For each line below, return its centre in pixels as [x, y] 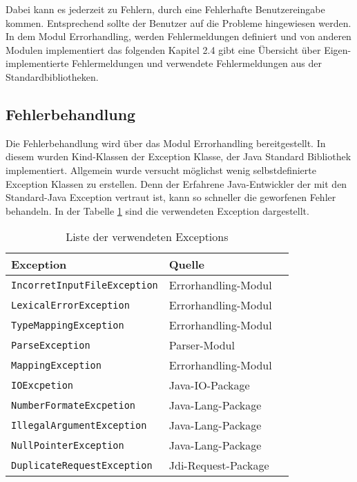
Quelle [186, 264]
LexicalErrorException [70, 305]
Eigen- [338, 49]
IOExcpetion [42, 385]
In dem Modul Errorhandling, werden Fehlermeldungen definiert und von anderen [178, 36]
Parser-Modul [202, 345]
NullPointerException [68, 445]
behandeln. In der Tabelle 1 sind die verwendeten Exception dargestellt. [157, 210]
